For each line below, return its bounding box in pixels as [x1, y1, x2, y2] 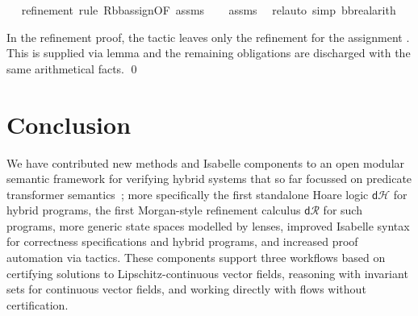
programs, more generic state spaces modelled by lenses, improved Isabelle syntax [6, 217, 410, 234]
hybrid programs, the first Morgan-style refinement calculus [6, 202, 301, 218]
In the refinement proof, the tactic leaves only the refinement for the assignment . [6, 28, 410, 45]
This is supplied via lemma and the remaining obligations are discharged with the [6, 44, 411, 61]
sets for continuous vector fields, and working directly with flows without [6, 281, 366, 297]
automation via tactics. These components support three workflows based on [6, 249, 386, 266]
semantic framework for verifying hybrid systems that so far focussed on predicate [6, 170, 412, 187]
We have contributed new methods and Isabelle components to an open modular [6, 154, 405, 171]
